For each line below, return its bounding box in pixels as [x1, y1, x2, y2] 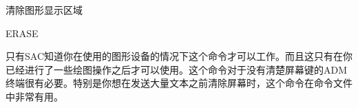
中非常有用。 [6, 89, 63, 103]
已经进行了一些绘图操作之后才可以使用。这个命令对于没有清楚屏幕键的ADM [6, 62, 348, 76]
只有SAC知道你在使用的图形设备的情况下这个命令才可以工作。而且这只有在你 [6, 49, 352, 63]
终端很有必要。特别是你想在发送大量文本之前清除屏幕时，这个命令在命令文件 [6, 76, 352, 90]
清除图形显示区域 [6, 3, 83, 17]
